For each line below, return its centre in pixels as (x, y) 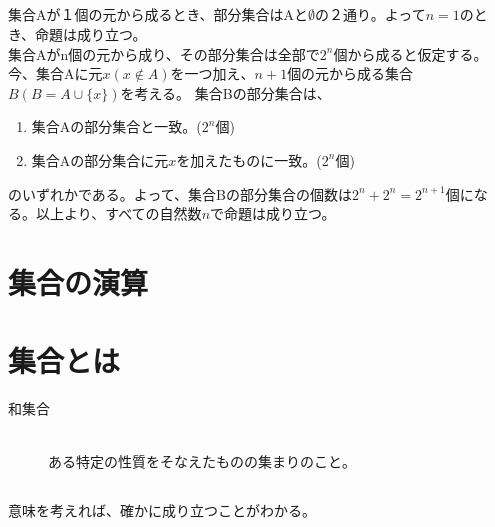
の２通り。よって (370, 14)
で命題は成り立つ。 (273, 213)
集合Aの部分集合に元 (100, 159)
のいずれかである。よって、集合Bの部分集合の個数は (180, 193)
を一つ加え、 (212, 73)
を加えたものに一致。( (249, 159)
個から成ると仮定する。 (410, 53)
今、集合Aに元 (55, 73)
